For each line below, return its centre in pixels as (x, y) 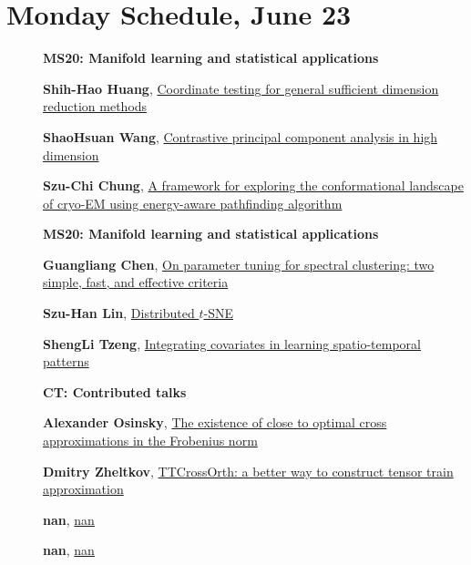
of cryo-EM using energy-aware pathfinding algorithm (193, 203)
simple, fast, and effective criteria (136, 282)
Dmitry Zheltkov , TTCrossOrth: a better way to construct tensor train (248, 471)
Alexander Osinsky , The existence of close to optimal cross (215, 422)
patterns (66, 361)
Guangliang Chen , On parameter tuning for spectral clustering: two (239, 264)
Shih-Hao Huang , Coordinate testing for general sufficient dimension (241, 88)
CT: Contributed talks (115, 391)
